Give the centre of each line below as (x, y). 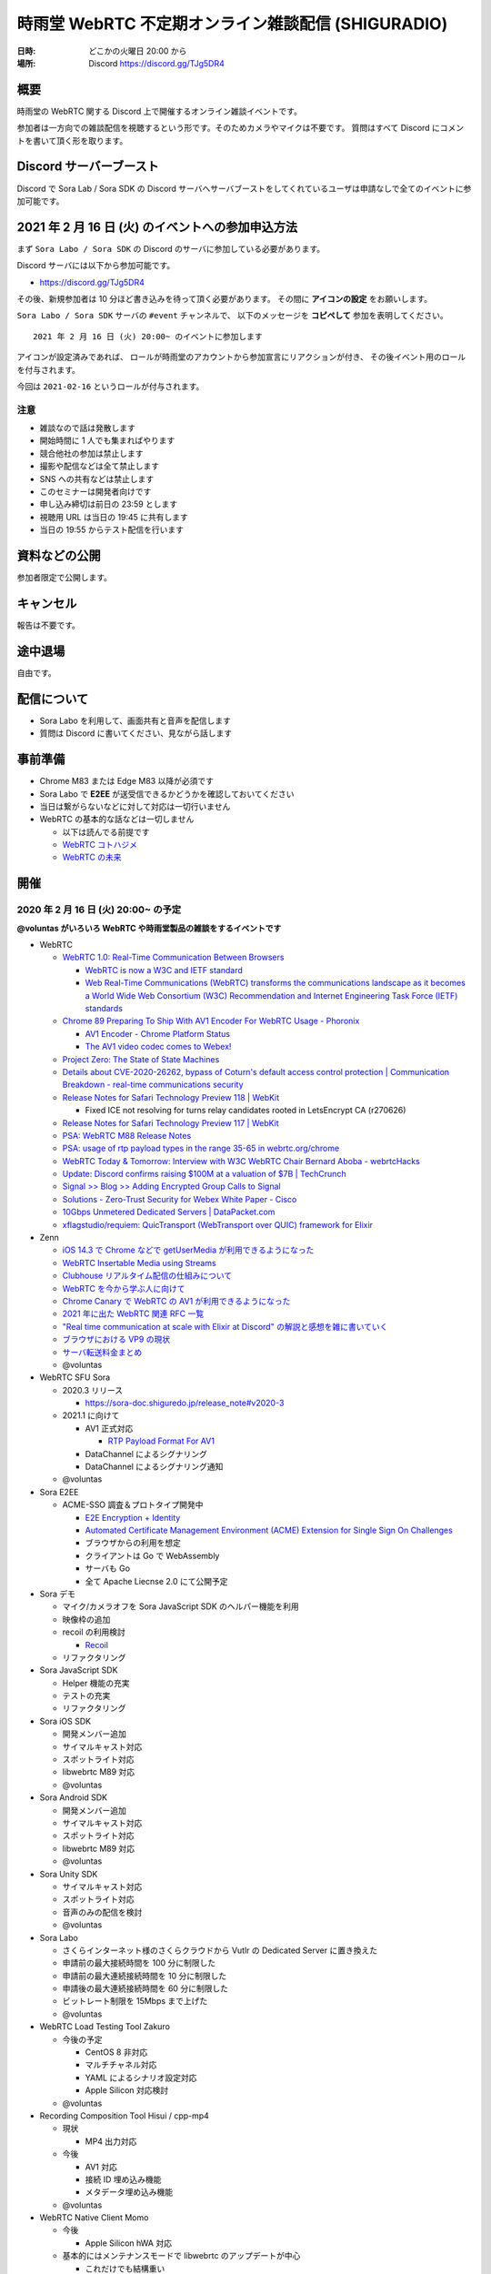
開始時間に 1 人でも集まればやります (107, 440)
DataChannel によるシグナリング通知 (154, 1467)
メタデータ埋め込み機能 (129, 2192)
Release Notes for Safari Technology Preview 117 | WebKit (170, 1122)
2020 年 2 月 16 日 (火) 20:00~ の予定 (99, 910)
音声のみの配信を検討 (102, 1912)
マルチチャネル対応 (121, 2065)
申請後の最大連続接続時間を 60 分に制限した (145, 1988)
